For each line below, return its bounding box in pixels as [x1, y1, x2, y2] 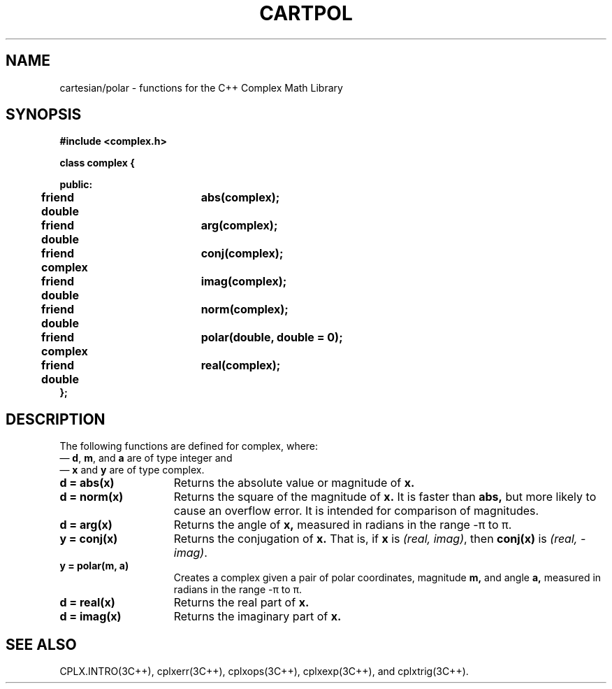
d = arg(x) [59, 518, 112, 532]
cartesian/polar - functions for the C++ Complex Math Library [59, 81, 343, 94]
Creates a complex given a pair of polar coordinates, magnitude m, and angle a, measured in [173, 571, 602, 584]
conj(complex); [201, 246, 284, 261]
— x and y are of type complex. [59, 464, 205, 476]
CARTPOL [259, 1, 353, 25]
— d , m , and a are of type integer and [59, 452, 233, 464]
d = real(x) [59, 595, 115, 610]
